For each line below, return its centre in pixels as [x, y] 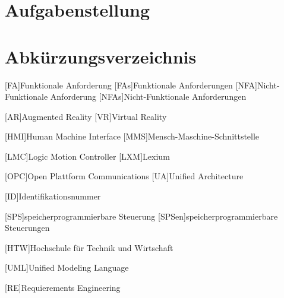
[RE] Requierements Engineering [63, 288]
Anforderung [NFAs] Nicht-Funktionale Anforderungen [148, 96]
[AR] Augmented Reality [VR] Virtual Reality [86, 116]
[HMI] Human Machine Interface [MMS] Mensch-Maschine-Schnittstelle [132, 136]
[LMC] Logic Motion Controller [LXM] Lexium [87, 156]
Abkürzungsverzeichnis [101, 56]
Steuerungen [27, 228]
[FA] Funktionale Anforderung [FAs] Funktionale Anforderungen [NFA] [131, 85]
